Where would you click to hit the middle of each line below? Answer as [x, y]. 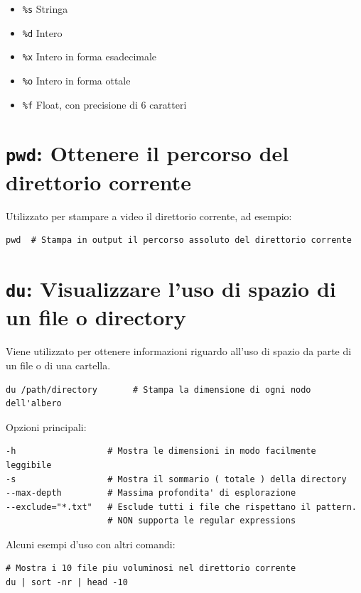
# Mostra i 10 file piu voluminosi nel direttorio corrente [151, 568]
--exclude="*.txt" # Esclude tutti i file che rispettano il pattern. [181, 507]
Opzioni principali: [46, 426]
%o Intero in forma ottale [76, 80]
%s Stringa [45, 9]
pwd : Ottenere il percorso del [147, 153]
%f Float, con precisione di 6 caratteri [104, 104]
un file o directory [96, 317]
